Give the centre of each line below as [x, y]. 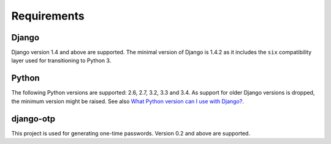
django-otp [33, 119]
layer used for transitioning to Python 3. [61, 60]
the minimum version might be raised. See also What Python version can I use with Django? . [128, 101]
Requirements [48, 16]
